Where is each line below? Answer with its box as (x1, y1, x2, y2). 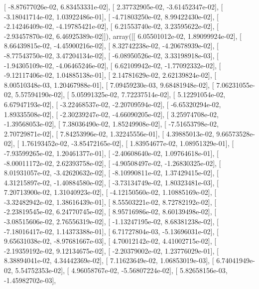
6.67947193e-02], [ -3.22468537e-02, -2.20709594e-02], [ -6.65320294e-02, (4, 99, 221, 109)
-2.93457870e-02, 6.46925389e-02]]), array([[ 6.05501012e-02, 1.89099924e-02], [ (4, 30, 242, 41)
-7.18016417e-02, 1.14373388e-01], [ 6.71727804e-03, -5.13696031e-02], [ (4, 226, 219, 236)
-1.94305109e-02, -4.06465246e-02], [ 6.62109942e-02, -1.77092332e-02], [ (4, 60, 221, 70)
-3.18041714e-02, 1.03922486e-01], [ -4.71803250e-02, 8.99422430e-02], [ (4, 11, 219, 21)
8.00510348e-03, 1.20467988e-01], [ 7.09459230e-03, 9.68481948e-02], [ (4, 79, 214, 90)
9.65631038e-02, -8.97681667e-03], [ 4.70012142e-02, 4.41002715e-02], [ (4, 236, 217, 246)
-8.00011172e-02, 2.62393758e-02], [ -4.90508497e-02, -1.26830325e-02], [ (4, 157, 221, 168)
